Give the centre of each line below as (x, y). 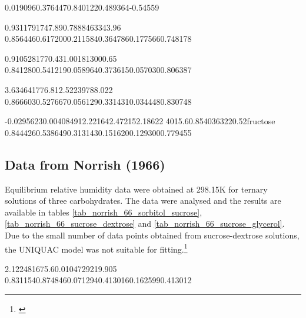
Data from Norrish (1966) (85, 164)
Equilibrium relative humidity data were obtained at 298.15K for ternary (136, 189)
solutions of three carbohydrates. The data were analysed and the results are (143, 201)
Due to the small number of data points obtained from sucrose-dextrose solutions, (152, 235)
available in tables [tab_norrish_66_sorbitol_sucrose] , (104, 212)
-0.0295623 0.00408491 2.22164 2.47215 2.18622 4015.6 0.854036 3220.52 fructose (140, 121)
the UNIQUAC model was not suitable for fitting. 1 (96, 248)
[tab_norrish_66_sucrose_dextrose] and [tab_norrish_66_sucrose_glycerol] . (145, 223)
